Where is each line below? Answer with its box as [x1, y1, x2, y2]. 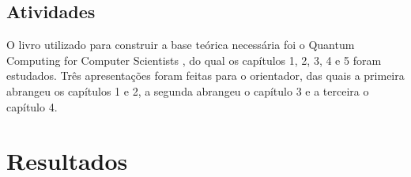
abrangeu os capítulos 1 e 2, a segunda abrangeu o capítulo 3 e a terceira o [6, 82, 369, 99]
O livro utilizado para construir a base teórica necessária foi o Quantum [6, 36, 355, 53]
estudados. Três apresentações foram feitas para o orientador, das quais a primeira [6, 67, 405, 84]
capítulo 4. [6, 98, 58, 115]
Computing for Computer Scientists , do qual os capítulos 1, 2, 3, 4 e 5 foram [6, 51, 382, 68]
